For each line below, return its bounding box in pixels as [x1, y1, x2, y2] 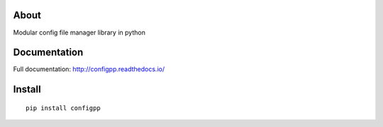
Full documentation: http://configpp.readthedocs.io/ [13, 65, 165, 73]
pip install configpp [26, 104, 101, 112]
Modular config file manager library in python [13, 28, 145, 37]
